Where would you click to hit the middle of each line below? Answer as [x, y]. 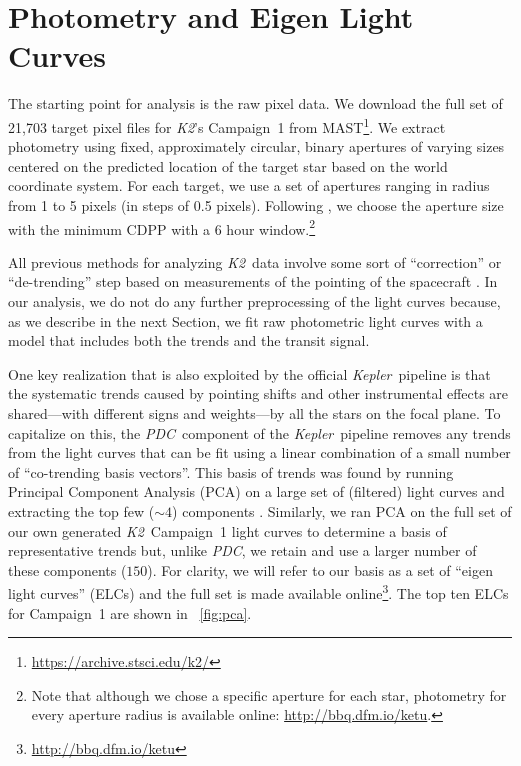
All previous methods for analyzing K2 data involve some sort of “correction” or [255, 261]
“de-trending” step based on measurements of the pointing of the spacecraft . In [253, 281]
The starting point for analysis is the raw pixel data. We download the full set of [255, 103]
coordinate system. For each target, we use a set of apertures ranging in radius [249, 185]
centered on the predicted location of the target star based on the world [228, 165]
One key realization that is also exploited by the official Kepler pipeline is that [249, 373]
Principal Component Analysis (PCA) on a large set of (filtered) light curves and [256, 491]
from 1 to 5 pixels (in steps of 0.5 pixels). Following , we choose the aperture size [256, 204]
